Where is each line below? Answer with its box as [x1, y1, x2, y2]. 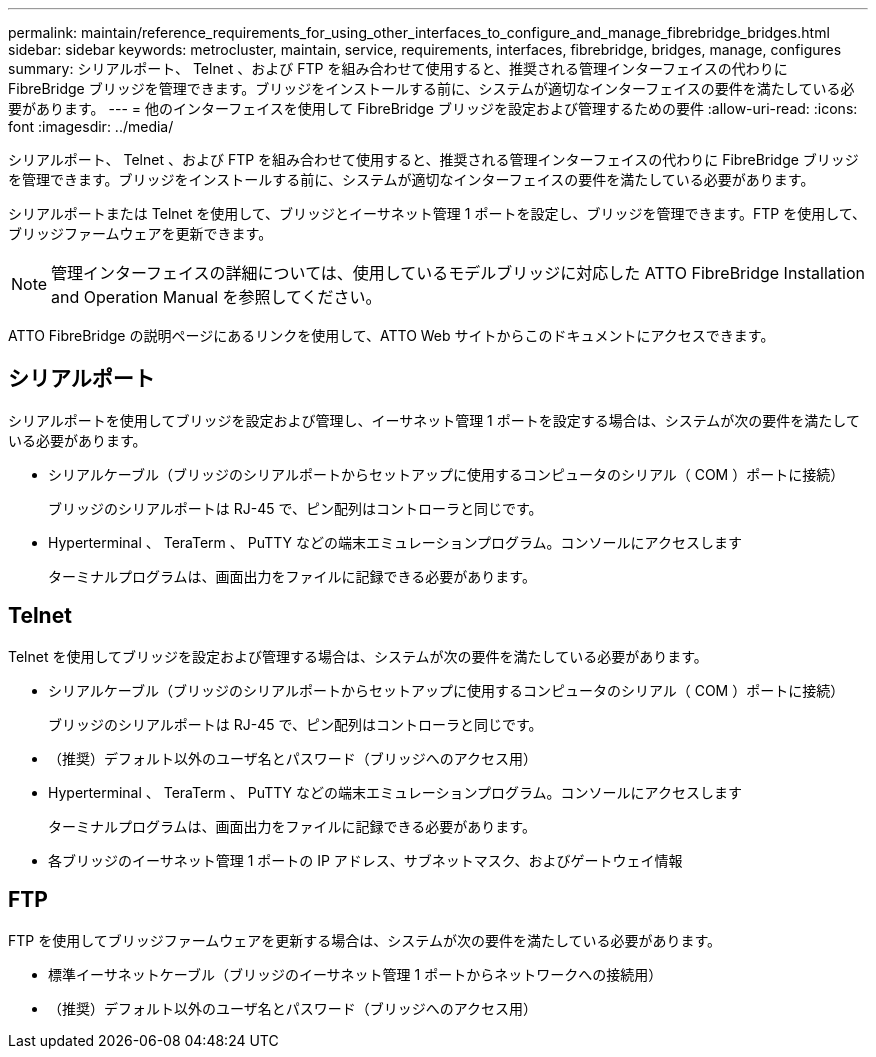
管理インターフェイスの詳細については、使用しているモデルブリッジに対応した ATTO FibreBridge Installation [51, 263, 865, 283]
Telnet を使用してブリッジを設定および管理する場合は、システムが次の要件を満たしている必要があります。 [8, 647, 708, 665]
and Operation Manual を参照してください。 [51, 287, 382, 307]
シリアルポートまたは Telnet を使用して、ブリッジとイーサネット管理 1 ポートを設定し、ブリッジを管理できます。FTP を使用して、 [8, 205, 867, 222]
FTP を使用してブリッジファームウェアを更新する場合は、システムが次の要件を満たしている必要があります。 [8, 931, 722, 949]
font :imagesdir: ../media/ [8, 118, 174, 135]
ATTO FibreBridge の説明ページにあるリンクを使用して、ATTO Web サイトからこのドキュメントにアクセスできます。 [8, 327, 775, 344]
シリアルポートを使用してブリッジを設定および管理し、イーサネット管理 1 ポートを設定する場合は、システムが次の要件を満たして [8, 411, 860, 429]
